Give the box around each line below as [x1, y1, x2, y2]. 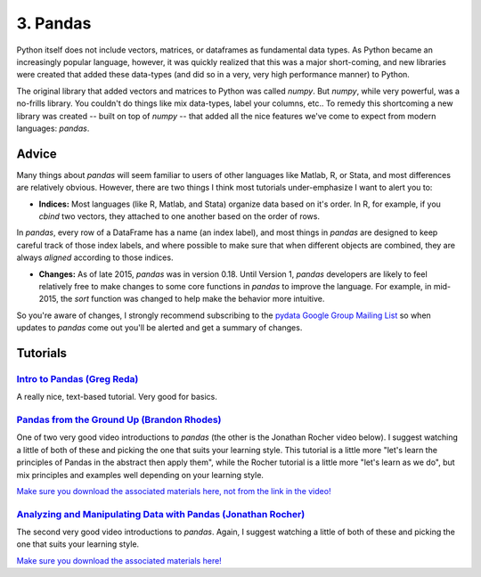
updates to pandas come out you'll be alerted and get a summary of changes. [16, 322, 303, 333]
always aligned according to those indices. [16, 252, 174, 263]
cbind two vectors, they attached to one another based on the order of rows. [38, 210, 321, 222]
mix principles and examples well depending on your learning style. [16, 469, 265, 480]
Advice [16, 146, 57, 161]
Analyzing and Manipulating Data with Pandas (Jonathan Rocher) [16, 508, 306, 520]
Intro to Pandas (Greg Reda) [16, 372, 139, 385]
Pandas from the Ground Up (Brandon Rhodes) [16, 414, 222, 427]
